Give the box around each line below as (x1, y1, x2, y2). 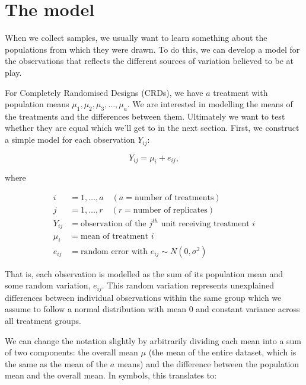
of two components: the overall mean (5, 346, 138, 358)
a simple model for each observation (5, 133, 135, 146)
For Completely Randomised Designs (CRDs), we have (5, 86, 203, 98)
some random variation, (5, 279, 91, 291)
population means (5, 98, 69, 110)
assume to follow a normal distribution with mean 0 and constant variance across (5, 303, 300, 315)
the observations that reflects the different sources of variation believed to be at (5, 54, 294, 67)
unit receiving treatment (161, 219, 250, 228)
